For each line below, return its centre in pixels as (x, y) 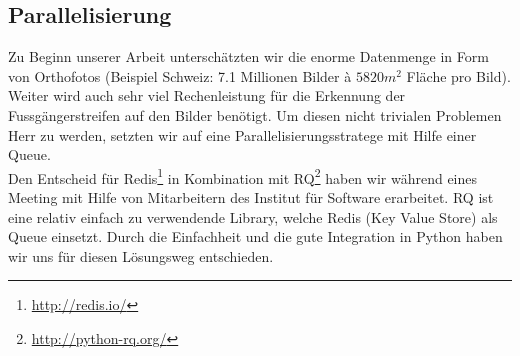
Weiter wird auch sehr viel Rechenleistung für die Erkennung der (207, 95)
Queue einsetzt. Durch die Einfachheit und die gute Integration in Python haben (255, 236)
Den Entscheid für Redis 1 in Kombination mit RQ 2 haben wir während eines (243, 176)
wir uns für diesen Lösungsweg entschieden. (141, 255)
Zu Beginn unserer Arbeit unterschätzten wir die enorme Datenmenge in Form (248, 56)
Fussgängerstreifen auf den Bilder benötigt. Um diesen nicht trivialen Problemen (255, 114)
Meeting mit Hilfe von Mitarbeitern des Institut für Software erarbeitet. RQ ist (251, 197)
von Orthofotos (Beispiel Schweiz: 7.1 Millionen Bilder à (180, 75)
